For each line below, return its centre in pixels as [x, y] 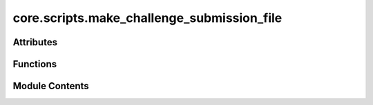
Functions [35, 64]
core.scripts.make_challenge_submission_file [147, 18]
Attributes [35, 42]
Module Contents [51, 86]
